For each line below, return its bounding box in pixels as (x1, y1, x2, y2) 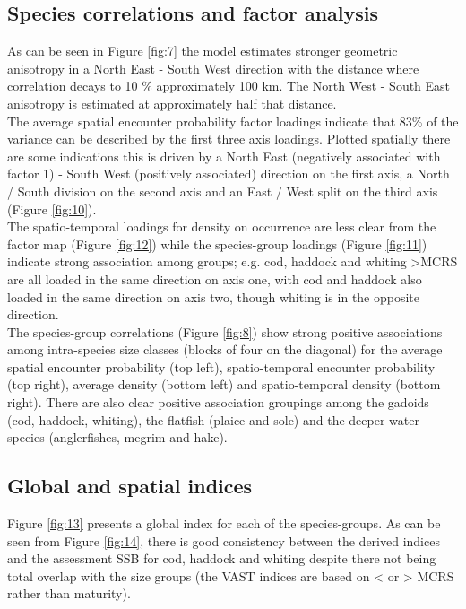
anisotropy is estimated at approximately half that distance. (7, 93, 337, 112)
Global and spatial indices (7, 472, 253, 500)
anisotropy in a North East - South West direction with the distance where (7, 58, 419, 77)
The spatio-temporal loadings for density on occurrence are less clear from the (7, 217, 436, 236)
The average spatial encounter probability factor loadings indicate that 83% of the (7, 111, 459, 130)
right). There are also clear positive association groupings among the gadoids (7, 393, 429, 412)
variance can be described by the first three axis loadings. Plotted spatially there (7, 129, 451, 148)
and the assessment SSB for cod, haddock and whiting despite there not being (7, 549, 436, 568)
